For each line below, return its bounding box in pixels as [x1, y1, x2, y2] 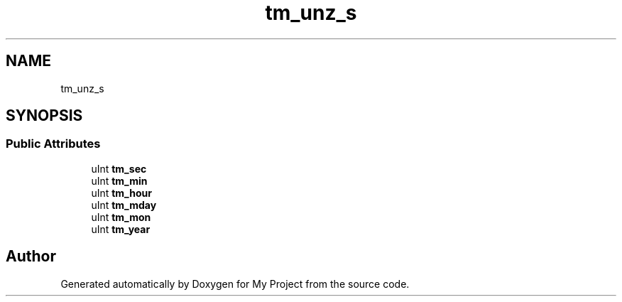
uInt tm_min [91, 174, 148, 187]
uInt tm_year [91, 222, 151, 235]
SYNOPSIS [6, 107, 83, 125]
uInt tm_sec [91, 162, 147, 175]
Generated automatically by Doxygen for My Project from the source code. [60, 277, 410, 290]
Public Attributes [6, 136, 101, 151]
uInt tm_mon [91, 210, 151, 223]
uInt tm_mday [91, 198, 157, 211]
